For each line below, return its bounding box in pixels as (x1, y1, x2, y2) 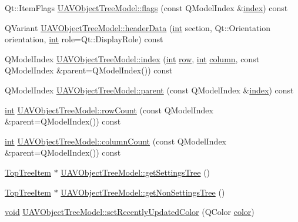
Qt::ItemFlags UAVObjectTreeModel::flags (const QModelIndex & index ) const (5, 2, 288, 14)
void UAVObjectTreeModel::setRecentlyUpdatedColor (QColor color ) (5, 206, 255, 218)
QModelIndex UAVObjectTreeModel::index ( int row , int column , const (5, 52, 260, 65)
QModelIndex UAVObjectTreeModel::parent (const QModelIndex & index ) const (5, 83, 294, 96)
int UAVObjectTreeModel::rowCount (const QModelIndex (5, 103, 213, 116)
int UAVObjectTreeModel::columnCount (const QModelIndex (5, 134, 227, 147)
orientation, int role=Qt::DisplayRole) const (5, 33, 163, 45)
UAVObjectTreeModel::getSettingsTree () (61, 166, 210, 178)
